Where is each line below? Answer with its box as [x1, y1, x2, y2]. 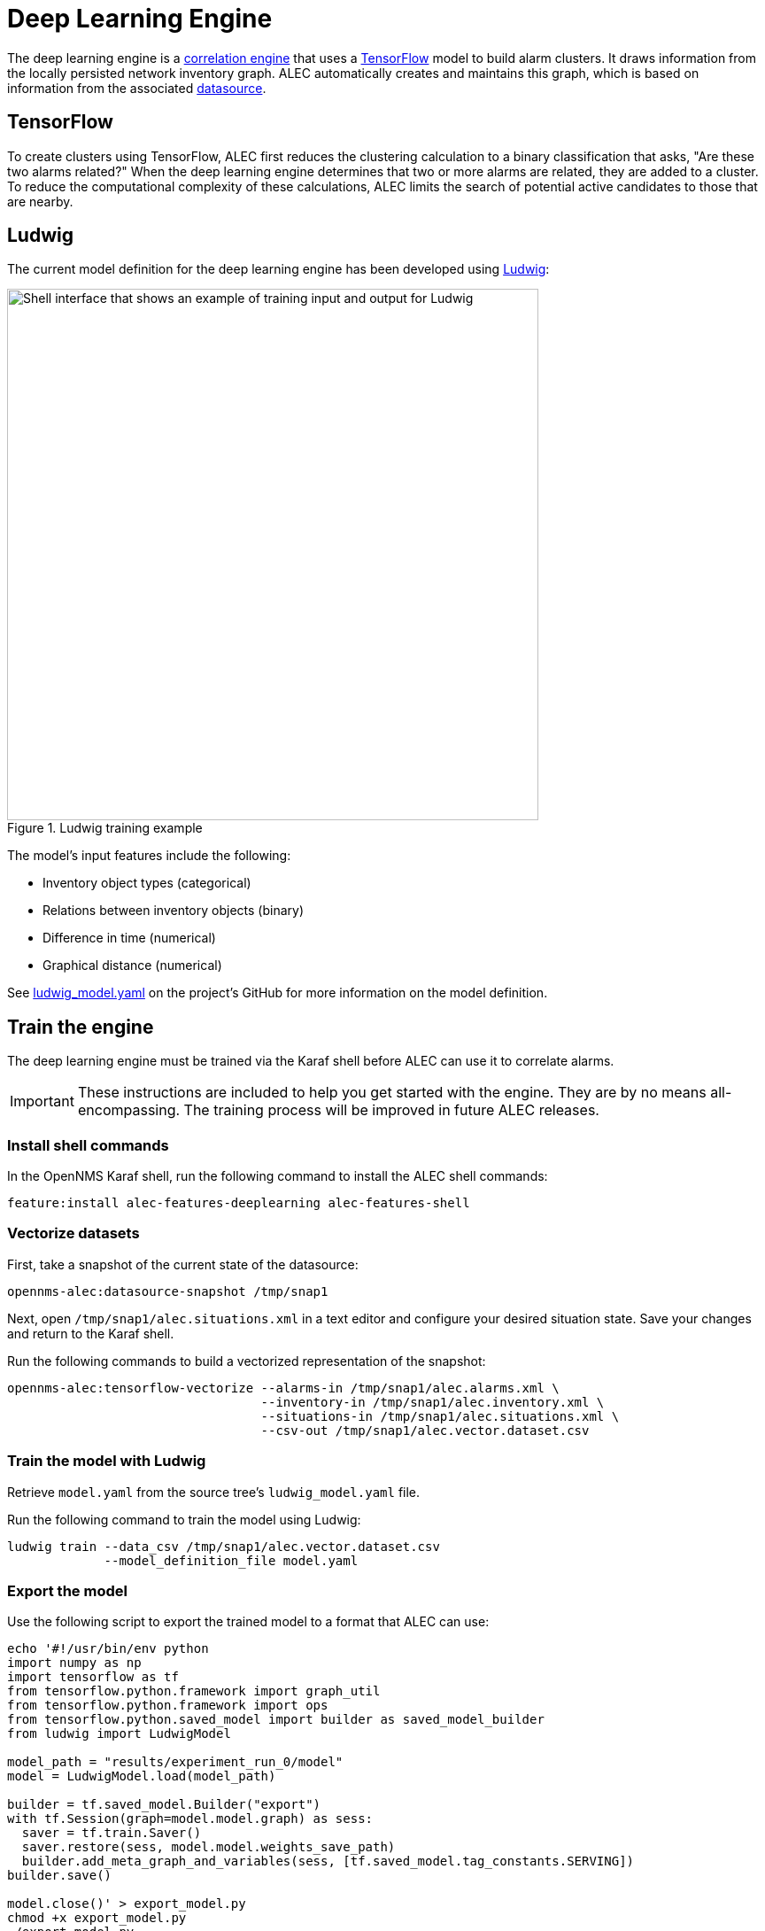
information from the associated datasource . [7, 80, 267, 96]
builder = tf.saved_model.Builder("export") [7, 1797, 321, 1812]
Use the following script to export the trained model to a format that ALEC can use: [7, 1614, 490, 1630]
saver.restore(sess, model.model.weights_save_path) [21, 1840, 396, 1855]
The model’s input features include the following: [7, 848, 291, 864]
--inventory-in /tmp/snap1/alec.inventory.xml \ [260, 1394, 605, 1409]
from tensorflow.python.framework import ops [7, 1698, 328, 1713]
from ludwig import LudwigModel [7, 1726, 231, 1741]
